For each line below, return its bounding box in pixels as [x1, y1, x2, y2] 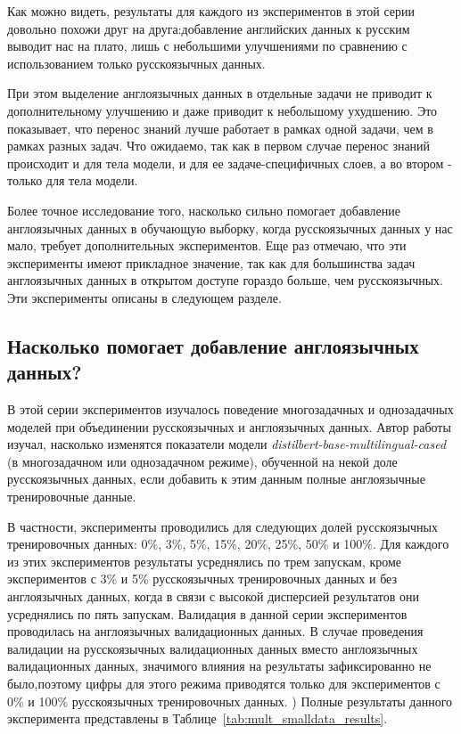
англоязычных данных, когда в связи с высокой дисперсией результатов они [7, 587, 420, 606]
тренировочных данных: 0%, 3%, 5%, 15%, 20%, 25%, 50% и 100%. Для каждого [7, 534, 449, 553]
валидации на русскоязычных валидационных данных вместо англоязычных [7, 639, 418, 657]
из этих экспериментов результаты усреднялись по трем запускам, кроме [7, 551, 402, 570]
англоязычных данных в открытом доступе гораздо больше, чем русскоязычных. [7, 271, 443, 290]
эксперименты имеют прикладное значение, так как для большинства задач [7, 253, 416, 272]
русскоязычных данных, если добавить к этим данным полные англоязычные [7, 469, 425, 488]
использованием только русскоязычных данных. [7, 53, 266, 72]
